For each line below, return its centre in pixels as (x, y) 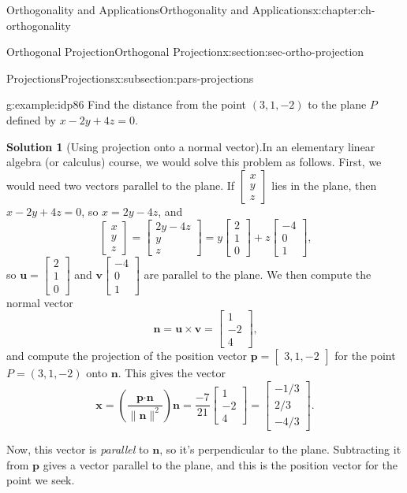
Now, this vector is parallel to (78, 449)
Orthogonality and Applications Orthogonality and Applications (160, 9)
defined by (32, 119)
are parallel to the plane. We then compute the (258, 274)
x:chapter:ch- (344, 9)
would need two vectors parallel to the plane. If (121, 185)
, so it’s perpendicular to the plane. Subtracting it (280, 449)
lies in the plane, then (324, 185)
